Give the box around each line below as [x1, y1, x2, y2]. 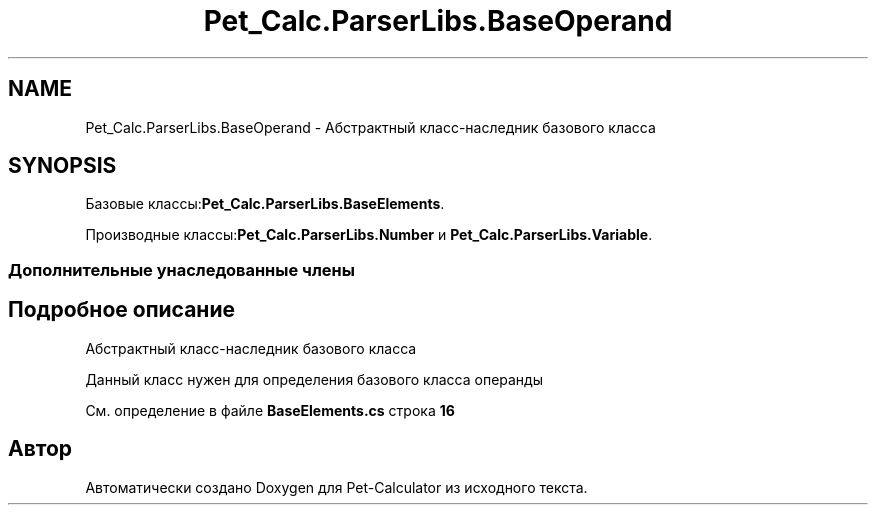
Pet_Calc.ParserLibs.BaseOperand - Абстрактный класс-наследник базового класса [85, 118, 656, 136]
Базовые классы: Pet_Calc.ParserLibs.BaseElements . [85, 195, 445, 213]
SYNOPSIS [8, 153, 117, 179]
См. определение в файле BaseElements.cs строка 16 [85, 401, 455, 419]
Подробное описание [8, 297, 235, 323]
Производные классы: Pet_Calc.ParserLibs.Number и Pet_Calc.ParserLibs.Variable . [85, 226, 653, 244]
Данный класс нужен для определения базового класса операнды [85, 370, 544, 388]
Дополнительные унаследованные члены [8, 259, 355, 280]
